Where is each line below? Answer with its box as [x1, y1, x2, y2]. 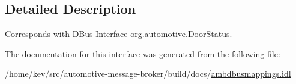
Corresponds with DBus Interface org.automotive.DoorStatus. [5, 27, 232, 40]
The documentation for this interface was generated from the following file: [5, 47, 280, 60]
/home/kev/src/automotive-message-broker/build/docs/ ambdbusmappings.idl [5, 67, 291, 80]
